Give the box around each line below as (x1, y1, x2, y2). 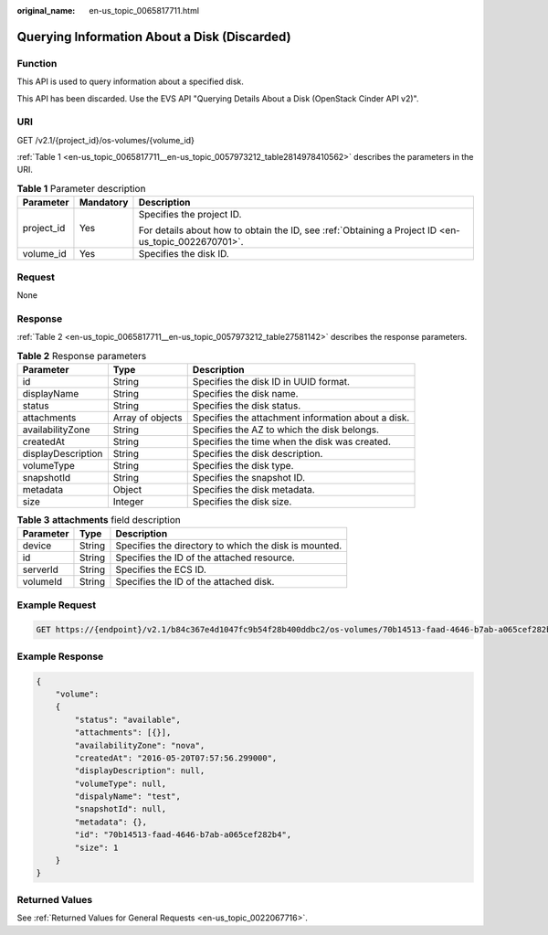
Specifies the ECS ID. (115, 563, 207, 576)
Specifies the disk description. (192, 447, 323, 460)
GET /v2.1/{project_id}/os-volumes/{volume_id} (16, 134, 195, 145)
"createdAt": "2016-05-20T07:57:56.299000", (74, 752, 278, 763)
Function (16, 57, 58, 69)
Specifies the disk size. (192, 494, 292, 507)
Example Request (16, 599, 96, 611)
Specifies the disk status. (192, 398, 301, 411)
